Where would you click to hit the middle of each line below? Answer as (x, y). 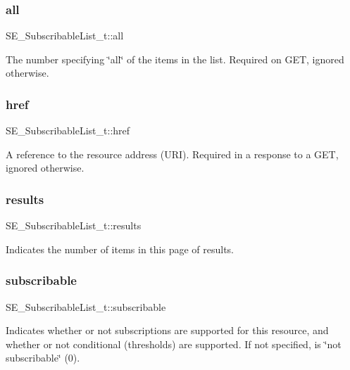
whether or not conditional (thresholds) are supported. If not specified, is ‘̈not (174, 344)
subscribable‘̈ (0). (43, 358)
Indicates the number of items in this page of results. (120, 249)
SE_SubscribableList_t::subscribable (86, 306)
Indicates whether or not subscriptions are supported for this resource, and (167, 330)
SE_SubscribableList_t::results (74, 225)
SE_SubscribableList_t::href (68, 130)
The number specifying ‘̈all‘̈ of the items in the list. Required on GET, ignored (175, 59)
